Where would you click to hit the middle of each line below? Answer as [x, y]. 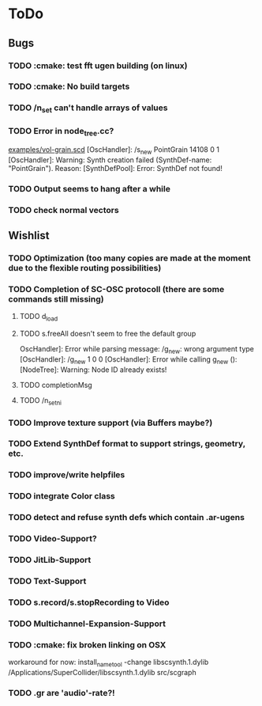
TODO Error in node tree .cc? [61, 131]
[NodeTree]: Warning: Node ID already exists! [93, 370]
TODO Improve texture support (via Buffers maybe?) [110, 423]
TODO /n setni [40, 401]
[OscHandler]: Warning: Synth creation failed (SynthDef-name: [110, 160]
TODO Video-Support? [52, 539]
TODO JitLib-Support [50, 560]
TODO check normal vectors [64, 210]
